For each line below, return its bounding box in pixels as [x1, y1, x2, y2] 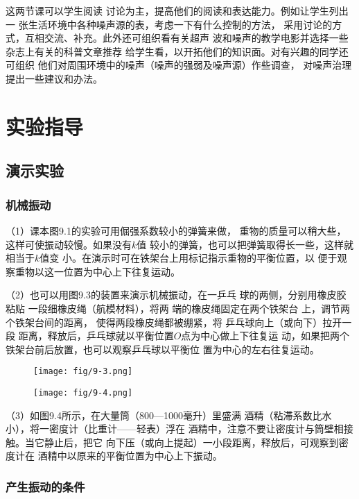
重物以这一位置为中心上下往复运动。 [15, 264, 180, 278]
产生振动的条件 [6, 477, 85, 495]
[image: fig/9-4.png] [33, 387, 133, 398]
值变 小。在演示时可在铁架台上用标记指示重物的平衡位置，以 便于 [40, 251, 338, 265]
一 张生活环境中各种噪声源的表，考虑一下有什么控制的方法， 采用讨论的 [6, 17, 333, 31]
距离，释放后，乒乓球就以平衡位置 [18, 328, 174, 343]
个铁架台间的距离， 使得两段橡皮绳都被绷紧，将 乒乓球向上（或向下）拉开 [6, 314, 342, 329]
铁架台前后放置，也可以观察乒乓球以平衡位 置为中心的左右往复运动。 [6, 341, 319, 356]
